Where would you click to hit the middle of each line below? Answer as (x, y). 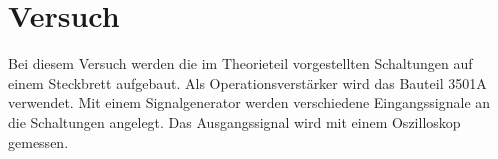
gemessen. (38, 141)
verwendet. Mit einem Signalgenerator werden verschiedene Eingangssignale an (249, 102)
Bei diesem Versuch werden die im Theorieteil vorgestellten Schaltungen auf (240, 63)
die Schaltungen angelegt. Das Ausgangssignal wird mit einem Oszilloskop (234, 121)
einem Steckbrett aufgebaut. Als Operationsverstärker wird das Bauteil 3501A (247, 82)
